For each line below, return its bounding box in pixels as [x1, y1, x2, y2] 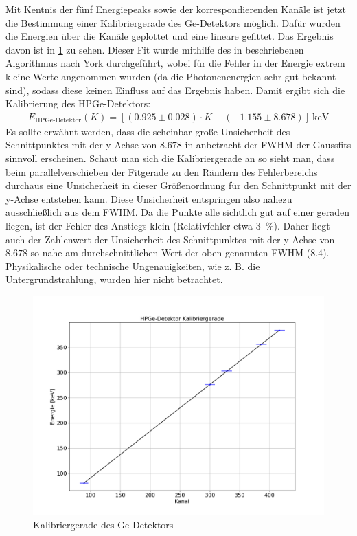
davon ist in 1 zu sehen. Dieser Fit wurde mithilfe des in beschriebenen [5, 42, 304, 56]
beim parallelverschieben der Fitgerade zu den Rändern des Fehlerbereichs [5, 164, 318, 179]
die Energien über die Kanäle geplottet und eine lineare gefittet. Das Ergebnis [5, 29, 334, 43]
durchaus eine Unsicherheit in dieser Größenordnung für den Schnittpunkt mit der [5, 178, 352, 192]
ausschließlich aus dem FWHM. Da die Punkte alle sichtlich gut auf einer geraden [5, 205, 350, 219]
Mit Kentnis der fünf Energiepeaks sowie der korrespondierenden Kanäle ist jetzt [5, 2, 346, 16]
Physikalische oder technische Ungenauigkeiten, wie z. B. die [5, 258, 260, 273]
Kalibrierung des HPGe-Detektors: [5, 96, 151, 111]
